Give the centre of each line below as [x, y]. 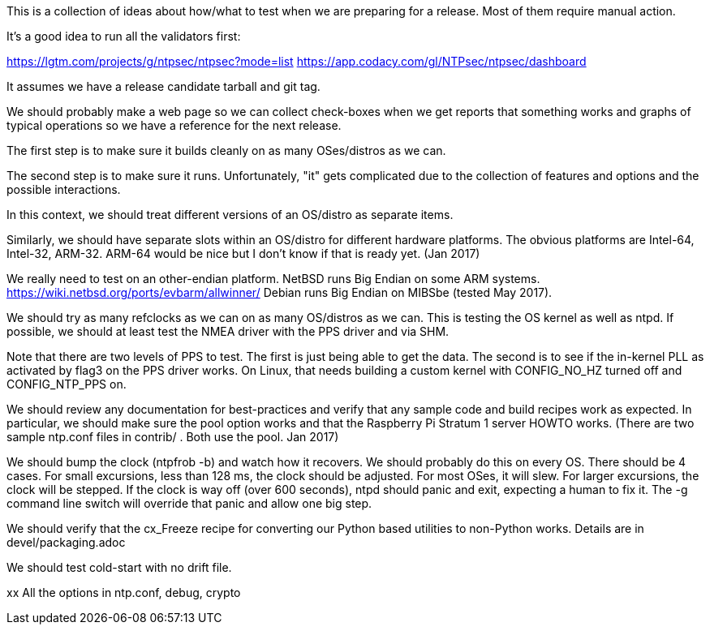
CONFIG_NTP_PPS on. [67, 384]
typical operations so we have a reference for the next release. [174, 125]
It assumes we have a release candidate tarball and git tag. [164, 86]
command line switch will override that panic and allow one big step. [189, 503]
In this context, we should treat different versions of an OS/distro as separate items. [230, 215]
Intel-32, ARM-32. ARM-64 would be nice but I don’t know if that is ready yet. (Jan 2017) [243, 253]
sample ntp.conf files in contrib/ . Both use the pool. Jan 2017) [173, 437]
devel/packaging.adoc [66, 542]
